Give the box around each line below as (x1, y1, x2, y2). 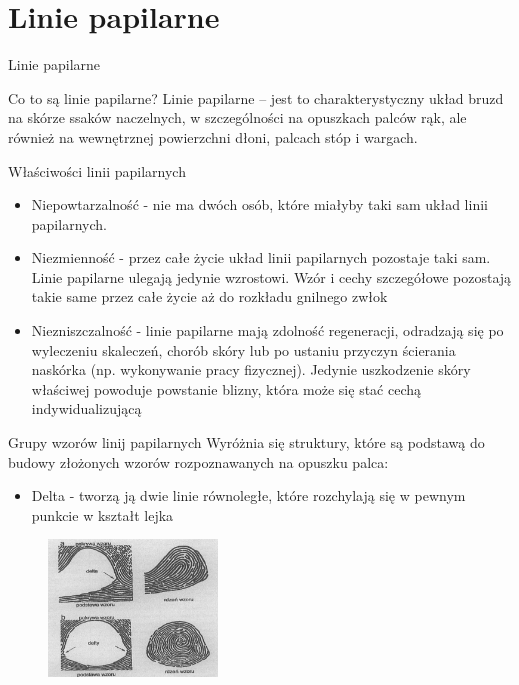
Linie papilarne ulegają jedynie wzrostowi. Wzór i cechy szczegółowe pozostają (31, 266, 512, 287)
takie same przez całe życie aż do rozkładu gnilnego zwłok (31, 286, 388, 307)
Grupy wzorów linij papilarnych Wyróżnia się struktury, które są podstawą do (8, 432, 485, 453)
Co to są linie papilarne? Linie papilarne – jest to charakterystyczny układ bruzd (8, 87, 504, 108)
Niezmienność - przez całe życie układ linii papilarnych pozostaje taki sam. (31, 247, 491, 268)
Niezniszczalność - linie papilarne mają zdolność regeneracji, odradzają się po (31, 320, 504, 341)
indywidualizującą (31, 398, 142, 419)
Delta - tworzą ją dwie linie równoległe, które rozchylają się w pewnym (31, 485, 466, 506)
